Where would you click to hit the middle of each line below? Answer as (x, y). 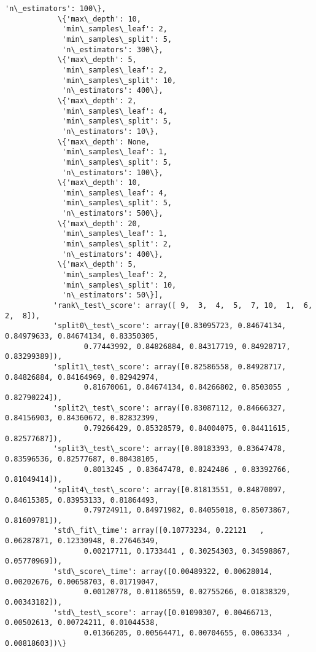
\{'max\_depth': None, (104, 142)
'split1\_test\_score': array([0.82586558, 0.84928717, (170, 367)
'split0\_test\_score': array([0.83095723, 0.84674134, (170, 326)
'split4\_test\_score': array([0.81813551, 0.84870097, (170, 489)
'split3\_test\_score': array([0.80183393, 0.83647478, (170, 449)
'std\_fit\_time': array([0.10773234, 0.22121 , (159, 531)
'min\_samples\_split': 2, (117, 244)
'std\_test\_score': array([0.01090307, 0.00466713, (163, 612)
